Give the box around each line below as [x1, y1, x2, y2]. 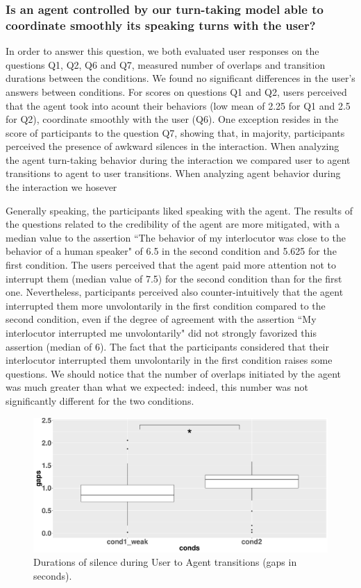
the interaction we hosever [6, 180, 117, 194]
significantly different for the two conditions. [6, 393, 194, 408]
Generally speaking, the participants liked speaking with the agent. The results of [6, 203, 353, 217]
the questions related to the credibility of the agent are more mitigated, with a [6, 217, 340, 231]
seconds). [33, 568, 72, 582]
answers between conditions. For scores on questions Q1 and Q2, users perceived [6, 84, 347, 99]
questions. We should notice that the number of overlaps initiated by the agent [6, 366, 342, 380]
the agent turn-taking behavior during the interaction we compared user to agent [6, 152, 351, 167]
